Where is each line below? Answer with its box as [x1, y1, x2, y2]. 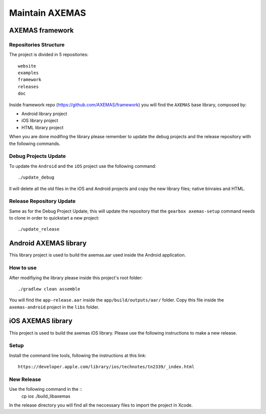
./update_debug [18, 175, 55, 180]
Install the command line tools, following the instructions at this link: [9, 352, 146, 358]
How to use [9, 264, 37, 271]
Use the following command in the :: [9, 386, 82, 392]
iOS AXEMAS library [9, 317, 72, 325]
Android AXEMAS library [9, 239, 87, 248]
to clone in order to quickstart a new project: [9, 215, 100, 221]
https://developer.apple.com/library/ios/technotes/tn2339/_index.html [18, 364, 195, 370]
